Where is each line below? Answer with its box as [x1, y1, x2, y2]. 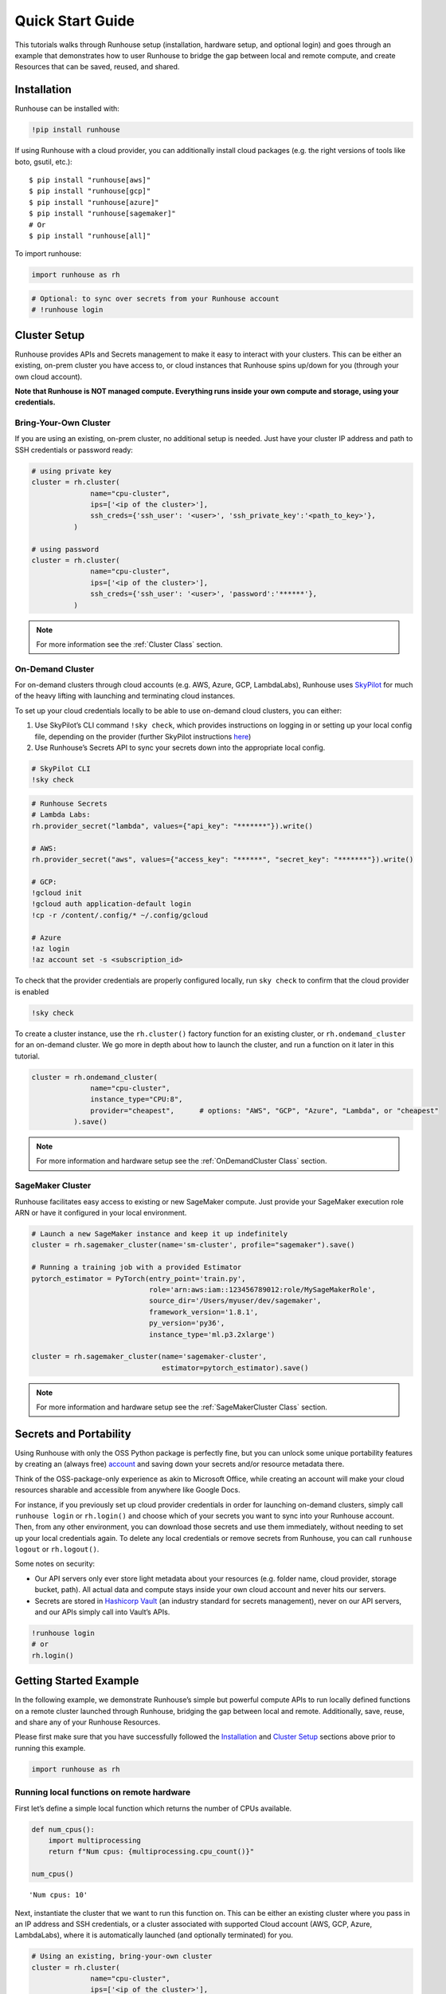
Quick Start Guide [14, 12, 135, 30]
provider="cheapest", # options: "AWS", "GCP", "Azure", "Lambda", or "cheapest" [90, 1105, 440, 1115]
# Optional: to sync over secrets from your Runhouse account [31, 294, 280, 303]
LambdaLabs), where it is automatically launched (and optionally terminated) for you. [14, 1930, 294, 1940]
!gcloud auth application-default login [31, 900, 191, 908]
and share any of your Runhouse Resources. [14, 1717, 161, 1727]
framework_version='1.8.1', [148, 1307, 259, 1316]
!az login [31, 944, 70, 953]
